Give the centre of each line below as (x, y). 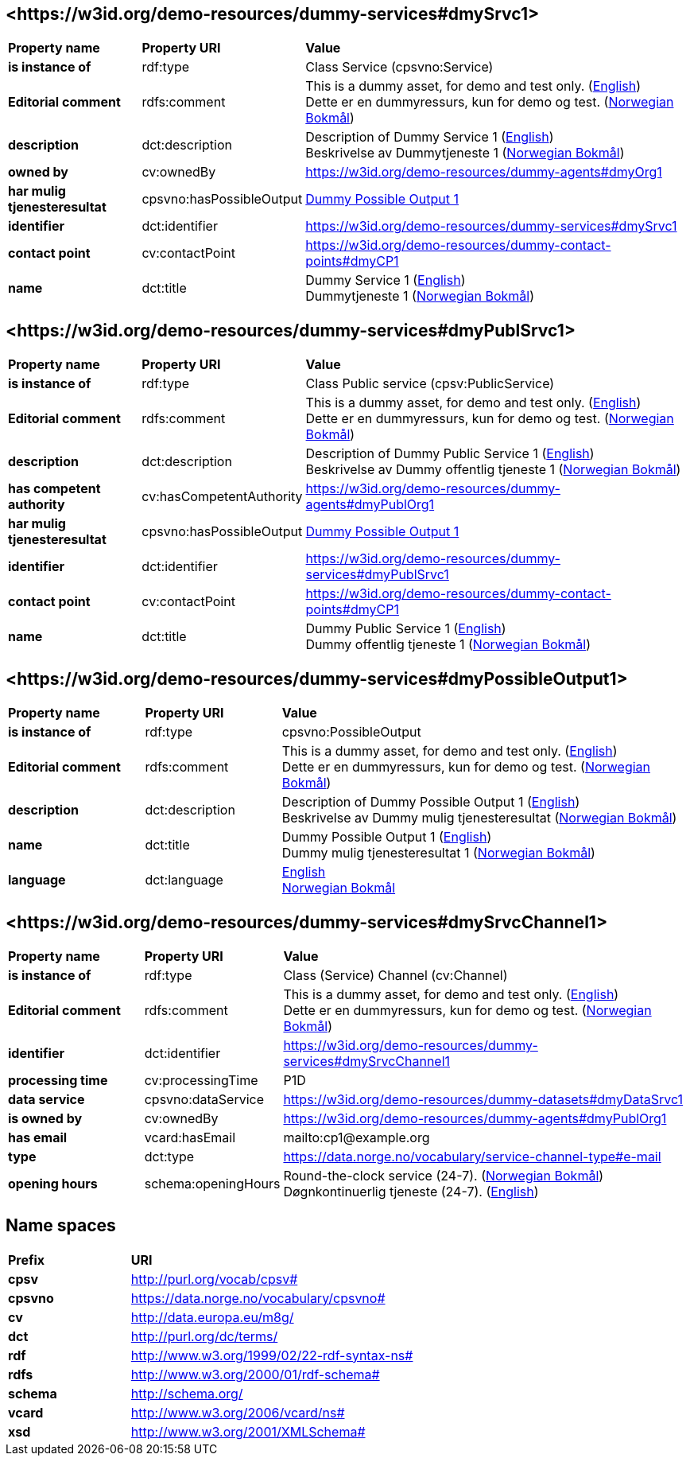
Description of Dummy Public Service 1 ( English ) (450, 454)
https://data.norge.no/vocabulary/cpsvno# (258, 1298)
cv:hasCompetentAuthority (222, 497)
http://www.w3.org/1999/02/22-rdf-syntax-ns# (272, 1355)
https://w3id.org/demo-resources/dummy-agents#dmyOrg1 (484, 172)
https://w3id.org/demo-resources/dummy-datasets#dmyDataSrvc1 (483, 1099)
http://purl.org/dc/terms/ (204, 1336)
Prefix (27, 1260)
